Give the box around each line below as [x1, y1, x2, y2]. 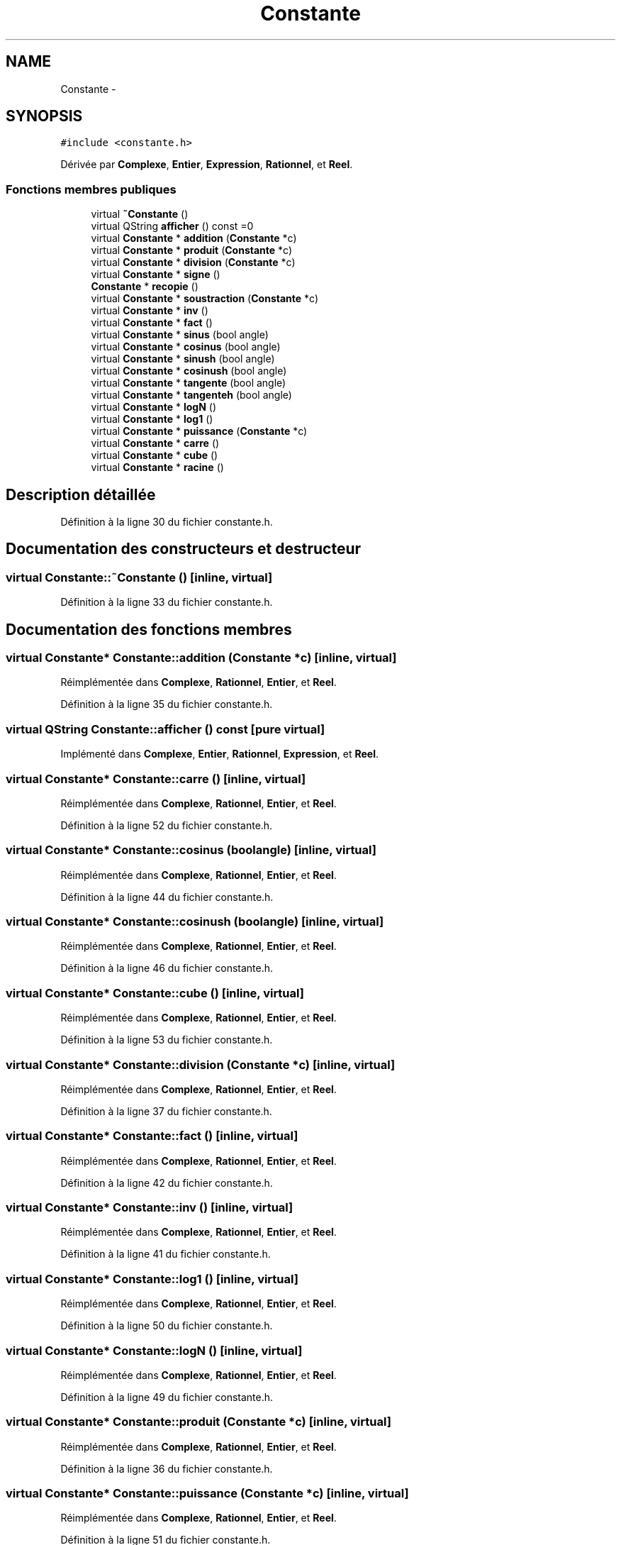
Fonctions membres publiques [6, 182, 177, 196]
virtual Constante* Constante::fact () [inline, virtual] [6, 1129, 298, 1143]
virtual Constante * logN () [91, 401, 217, 414]
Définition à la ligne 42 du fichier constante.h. [60, 1176, 273, 1189]
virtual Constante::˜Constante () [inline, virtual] [6, 570, 273, 585]
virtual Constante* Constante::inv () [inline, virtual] [6, 1200, 293, 1215]
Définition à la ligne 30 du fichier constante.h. [60, 516, 273, 528]
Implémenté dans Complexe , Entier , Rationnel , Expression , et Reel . [60, 748, 379, 760]
